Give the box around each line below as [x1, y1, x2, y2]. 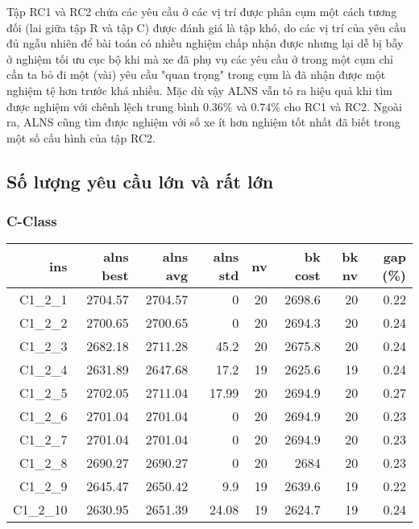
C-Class [6, 211, 57, 231]
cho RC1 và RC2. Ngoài [284, 97, 402, 114]
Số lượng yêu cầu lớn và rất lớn [6, 168, 274, 193]
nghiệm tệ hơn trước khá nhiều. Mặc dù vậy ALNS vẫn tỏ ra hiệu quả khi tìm [6, 81, 393, 98]
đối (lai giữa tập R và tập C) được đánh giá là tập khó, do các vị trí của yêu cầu [6, 19, 406, 35]
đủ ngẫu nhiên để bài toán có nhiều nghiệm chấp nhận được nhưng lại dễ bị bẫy [6, 35, 404, 52]
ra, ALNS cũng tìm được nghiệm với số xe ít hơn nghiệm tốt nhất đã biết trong [6, 114, 400, 130]
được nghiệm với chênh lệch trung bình [6, 97, 200, 114]
